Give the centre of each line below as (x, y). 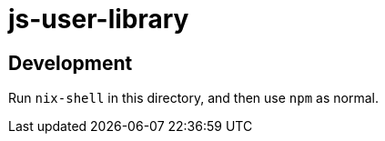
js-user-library (99, 19)
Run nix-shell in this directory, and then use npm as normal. (193, 98)
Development (71, 63)
